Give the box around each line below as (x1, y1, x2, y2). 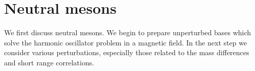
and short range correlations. (4, 57, 95, 67)
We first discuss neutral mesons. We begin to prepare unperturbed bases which (4, 27, 251, 38)
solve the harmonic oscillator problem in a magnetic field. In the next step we (4, 37, 247, 48)
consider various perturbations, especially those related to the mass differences (4, 47, 249, 58)
